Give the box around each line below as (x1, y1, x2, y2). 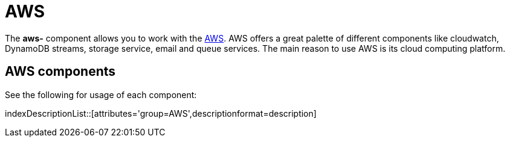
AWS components (5, 64, 116, 79)
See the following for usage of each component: (5, 89, 197, 100)
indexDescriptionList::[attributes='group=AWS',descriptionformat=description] (5, 108, 317, 119)
